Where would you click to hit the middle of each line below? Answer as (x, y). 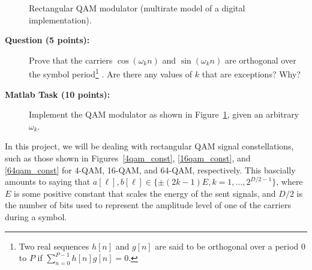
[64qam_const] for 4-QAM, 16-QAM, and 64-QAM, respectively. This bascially (150, 169)
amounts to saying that (48, 181)
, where (289, 181)
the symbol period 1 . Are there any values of (111, 73)
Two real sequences (54, 246)
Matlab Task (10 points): (58, 94)
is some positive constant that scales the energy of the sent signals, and (145, 193)
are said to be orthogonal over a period (227, 246)
